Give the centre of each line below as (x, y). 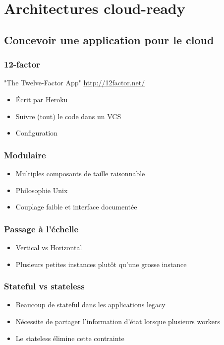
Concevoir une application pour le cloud (109, 39)
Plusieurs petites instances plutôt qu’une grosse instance (101, 264)
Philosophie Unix (42, 190)
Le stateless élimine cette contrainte (70, 338)
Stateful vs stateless (44, 286)
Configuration (36, 133)
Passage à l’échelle (41, 229)
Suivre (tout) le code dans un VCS (68, 116)
